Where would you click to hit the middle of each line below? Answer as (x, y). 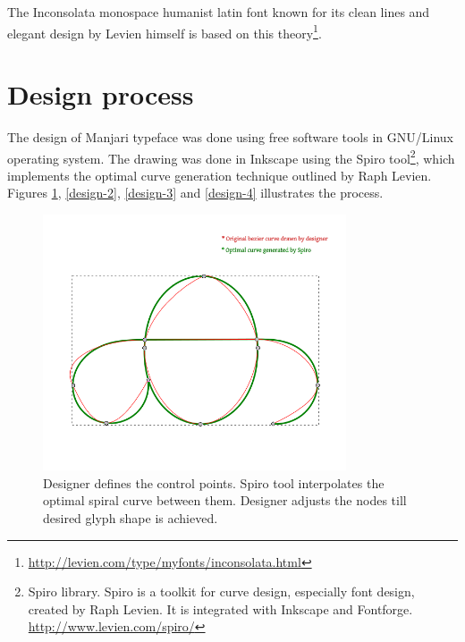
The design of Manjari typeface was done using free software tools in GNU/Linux (230, 136)
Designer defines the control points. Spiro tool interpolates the (214, 482)
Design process (101, 94)
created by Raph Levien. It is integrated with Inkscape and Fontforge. (220, 608)
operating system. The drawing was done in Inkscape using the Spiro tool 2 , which (231, 156)
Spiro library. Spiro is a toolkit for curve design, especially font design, (221, 591)
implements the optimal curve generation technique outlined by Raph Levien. (220, 175)
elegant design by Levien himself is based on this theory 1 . (165, 31)
